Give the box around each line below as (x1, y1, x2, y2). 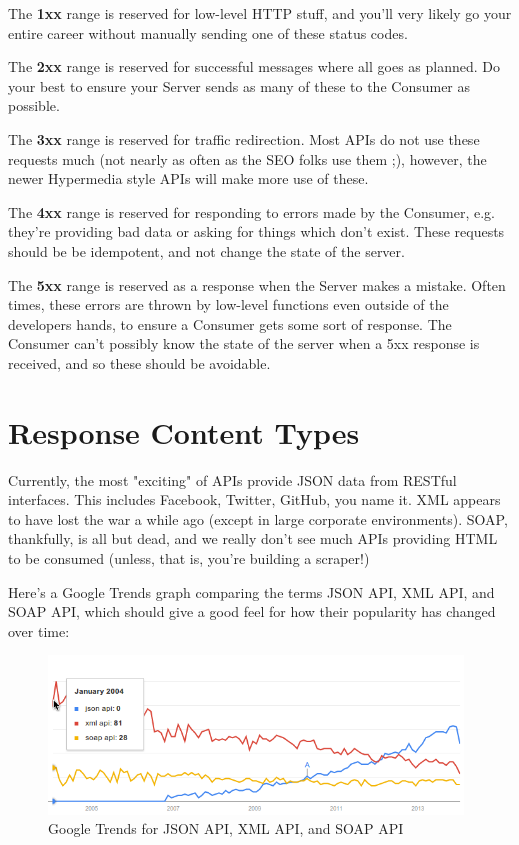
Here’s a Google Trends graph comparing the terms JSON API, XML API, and (8, 581, 495, 602)
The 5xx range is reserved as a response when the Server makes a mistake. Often (8, 274, 506, 295)
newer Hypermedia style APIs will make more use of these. (8, 168, 369, 189)
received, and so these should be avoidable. (8, 352, 271, 373)
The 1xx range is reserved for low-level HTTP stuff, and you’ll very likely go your (8, 3, 512, 23)
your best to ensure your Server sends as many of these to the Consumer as (8, 75, 471, 96)
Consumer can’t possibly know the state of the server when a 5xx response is (8, 333, 480, 354)
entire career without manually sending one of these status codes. (8, 22, 408, 43)
